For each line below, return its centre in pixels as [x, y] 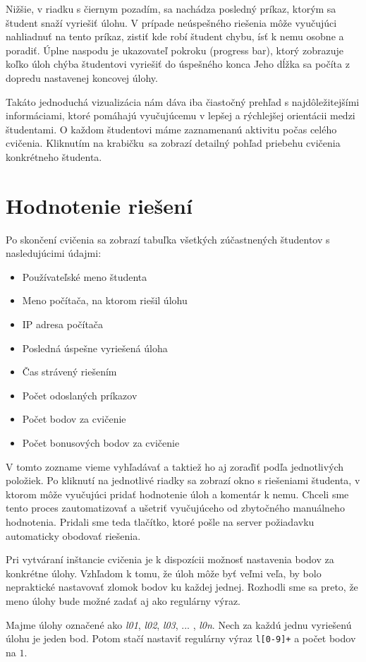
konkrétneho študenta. [54, 156]
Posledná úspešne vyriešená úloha [95, 348]
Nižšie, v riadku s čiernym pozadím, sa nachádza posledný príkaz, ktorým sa [171, 8]
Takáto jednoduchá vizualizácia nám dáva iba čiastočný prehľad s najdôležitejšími [183, 101]
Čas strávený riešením [69, 372]
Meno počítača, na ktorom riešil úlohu [105, 300]
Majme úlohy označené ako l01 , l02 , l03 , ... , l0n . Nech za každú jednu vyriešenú [179, 624]
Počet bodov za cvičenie [74, 419]
